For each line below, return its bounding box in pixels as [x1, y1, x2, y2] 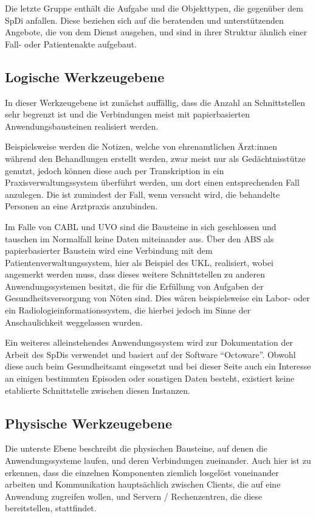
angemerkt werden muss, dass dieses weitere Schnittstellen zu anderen [5, 268, 266, 281]
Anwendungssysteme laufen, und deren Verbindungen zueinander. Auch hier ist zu [5, 454, 311, 467]
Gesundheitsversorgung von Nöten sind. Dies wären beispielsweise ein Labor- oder [5, 292, 310, 304]
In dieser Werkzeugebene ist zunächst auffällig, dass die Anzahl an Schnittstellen [5, 96, 306, 108]
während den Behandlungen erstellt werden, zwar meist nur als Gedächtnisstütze [5, 152, 306, 164]
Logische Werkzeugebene [5, 67, 165, 86]
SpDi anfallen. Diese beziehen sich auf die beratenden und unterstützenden [5, 13, 284, 26]
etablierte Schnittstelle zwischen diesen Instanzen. [5, 383, 190, 396]
